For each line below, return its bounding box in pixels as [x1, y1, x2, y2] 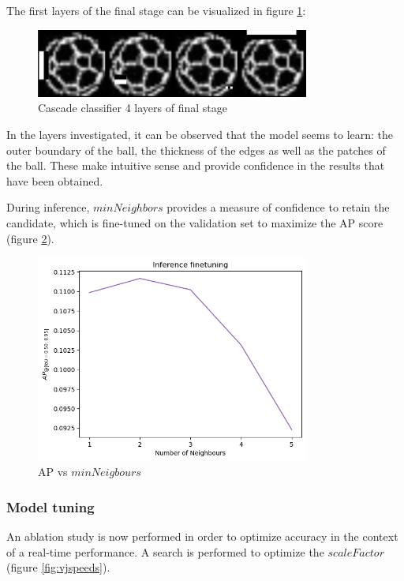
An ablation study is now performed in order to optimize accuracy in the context [6, 528, 398, 545]
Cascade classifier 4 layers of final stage [38, 99, 227, 116]
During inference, [6, 199, 90, 216]
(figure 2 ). [6, 230, 54, 246]
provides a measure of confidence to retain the [166, 199, 390, 216]
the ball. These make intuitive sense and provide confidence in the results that [6, 157, 385, 174]
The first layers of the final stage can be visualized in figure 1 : [6, 2, 306, 18]
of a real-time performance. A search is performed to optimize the [6, 543, 324, 560]
